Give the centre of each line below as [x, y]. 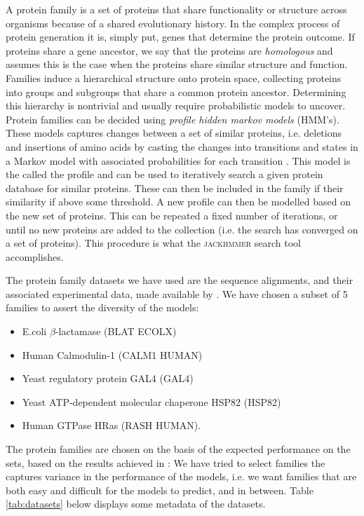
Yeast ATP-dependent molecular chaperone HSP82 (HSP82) [151, 401]
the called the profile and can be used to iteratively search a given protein [164, 174]
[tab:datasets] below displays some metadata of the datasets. [136, 504]
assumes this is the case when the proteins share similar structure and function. [177, 64]
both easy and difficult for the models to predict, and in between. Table [160, 490]
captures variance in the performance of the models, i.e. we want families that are [181, 476]
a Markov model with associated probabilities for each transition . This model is [178, 160]
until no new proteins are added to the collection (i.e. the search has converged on [182, 229]
